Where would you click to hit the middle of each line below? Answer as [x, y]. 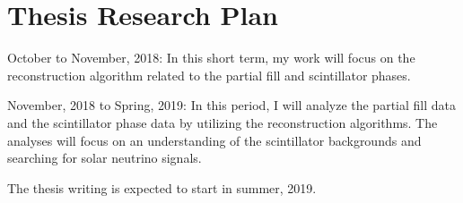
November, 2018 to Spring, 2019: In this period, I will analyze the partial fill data [231, 105]
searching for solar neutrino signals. [105, 158]
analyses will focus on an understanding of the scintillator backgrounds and [214, 140]
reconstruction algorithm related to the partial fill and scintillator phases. [209, 75]
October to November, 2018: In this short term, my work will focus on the [211, 58]
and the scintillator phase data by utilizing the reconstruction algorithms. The [223, 122]
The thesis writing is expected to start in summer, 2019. [162, 187]
